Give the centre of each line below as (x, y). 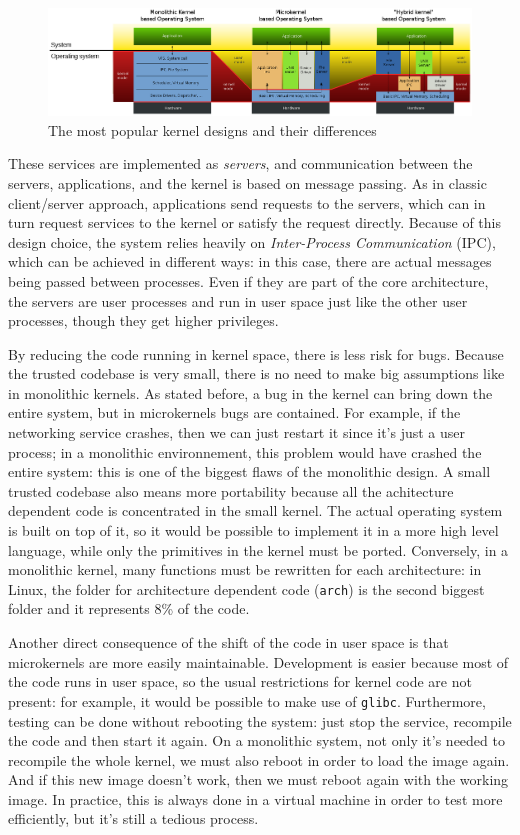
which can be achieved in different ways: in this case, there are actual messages (250, 261)
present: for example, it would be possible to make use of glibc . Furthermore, (247, 700)
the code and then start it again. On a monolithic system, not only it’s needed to (256, 740)
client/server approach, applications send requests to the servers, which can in (247, 202)
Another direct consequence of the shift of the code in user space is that (228, 642)
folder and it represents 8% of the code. (129, 608)
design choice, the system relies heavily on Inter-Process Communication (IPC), (252, 241)
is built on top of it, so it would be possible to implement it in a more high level (253, 530)
